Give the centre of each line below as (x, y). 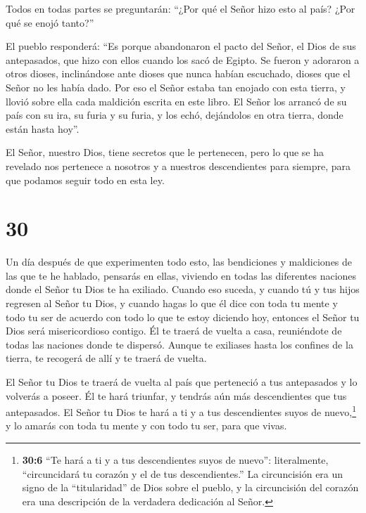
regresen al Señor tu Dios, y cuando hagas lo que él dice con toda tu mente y (172, 303)
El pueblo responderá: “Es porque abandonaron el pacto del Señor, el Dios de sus (181, 46)
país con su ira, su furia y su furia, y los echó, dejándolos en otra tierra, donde (175, 115)
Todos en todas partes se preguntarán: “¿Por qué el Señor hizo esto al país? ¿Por (181, 8)
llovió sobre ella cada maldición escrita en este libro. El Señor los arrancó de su (176, 101)
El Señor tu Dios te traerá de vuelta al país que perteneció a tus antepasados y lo (182, 382)
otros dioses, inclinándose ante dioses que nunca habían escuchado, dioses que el (178, 73)
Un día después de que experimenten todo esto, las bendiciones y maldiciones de (179, 262)
